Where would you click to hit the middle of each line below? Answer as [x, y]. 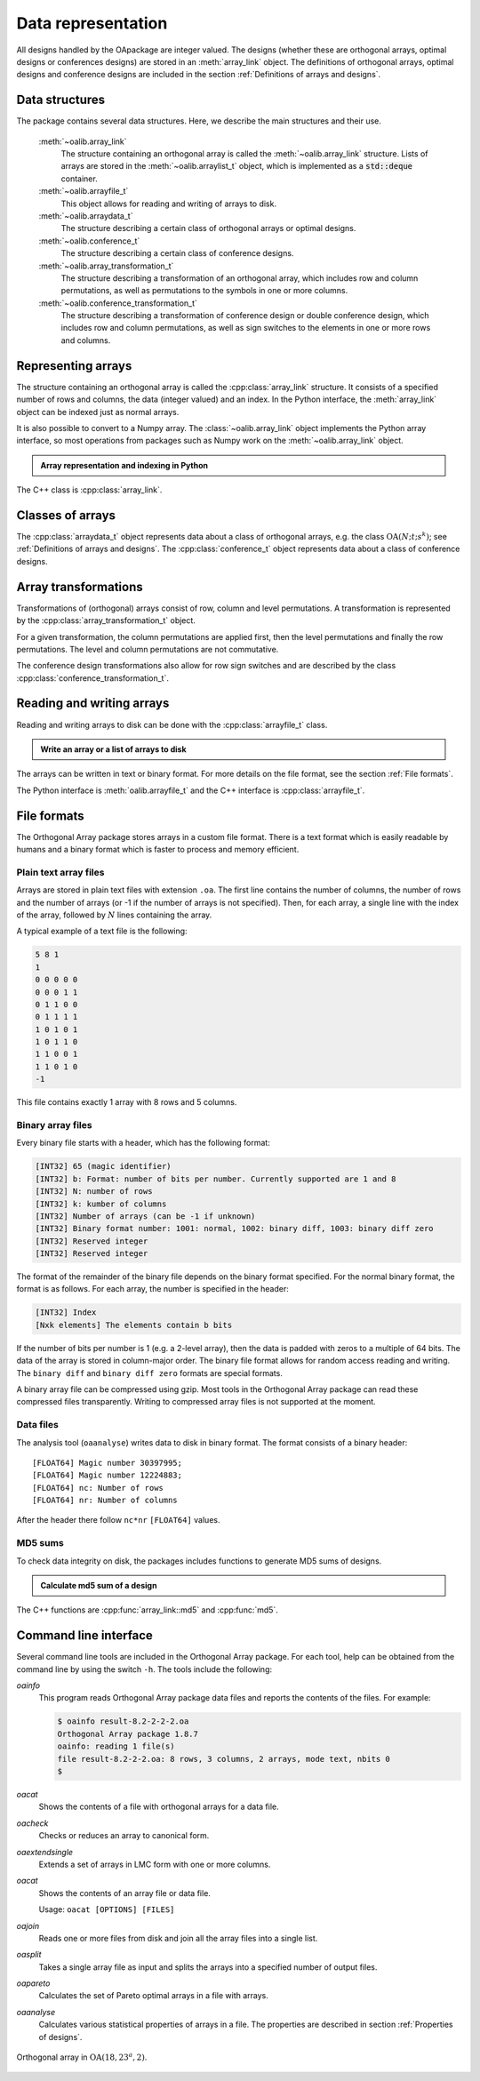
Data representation [92, 23]
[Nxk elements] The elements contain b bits [134, 1325]
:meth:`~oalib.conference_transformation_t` [118, 303]
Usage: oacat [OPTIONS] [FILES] [107, 1909]
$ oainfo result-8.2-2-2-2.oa [123, 1721]
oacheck [32, 1823]
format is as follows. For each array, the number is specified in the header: [152, 1289]
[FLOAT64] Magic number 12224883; [107, 1475]
